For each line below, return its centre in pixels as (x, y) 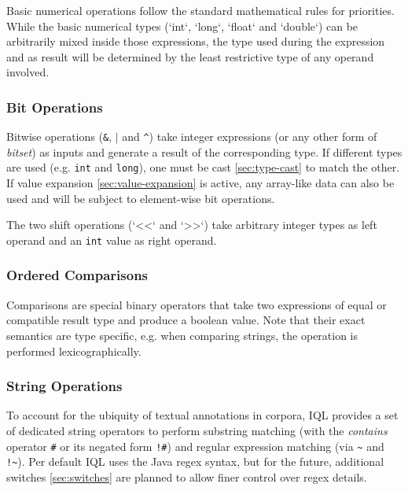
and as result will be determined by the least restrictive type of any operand (190, 56)
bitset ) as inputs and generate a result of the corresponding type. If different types (204, 151)
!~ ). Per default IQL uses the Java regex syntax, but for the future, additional (195, 461)
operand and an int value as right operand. (112, 240)
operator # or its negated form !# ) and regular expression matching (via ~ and (195, 446)
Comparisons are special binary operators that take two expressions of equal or (197, 304)
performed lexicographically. (74, 351)
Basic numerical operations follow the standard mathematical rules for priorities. (200, 10)
